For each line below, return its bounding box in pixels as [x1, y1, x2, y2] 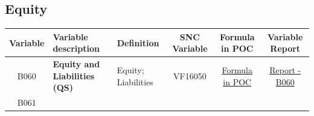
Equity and [53, 58, 100, 70]
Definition [117, 36, 159, 49]
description [53, 42, 100, 55]
